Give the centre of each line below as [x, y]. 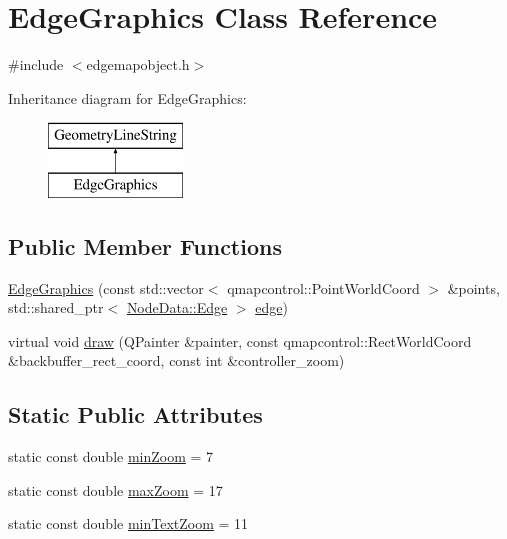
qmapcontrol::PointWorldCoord [323, 287]
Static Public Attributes [135, 414]
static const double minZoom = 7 [111, 456]
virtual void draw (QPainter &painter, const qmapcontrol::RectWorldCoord [240, 340]
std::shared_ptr [56, 307]
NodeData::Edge [177, 307]
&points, [473, 287]
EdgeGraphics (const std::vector [106, 287]
